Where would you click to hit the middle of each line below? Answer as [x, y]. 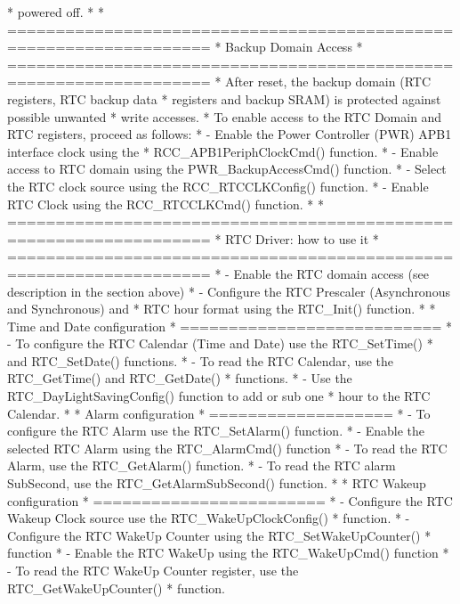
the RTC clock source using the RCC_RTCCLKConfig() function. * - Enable [218, 186]
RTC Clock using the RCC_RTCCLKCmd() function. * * [165, 204]
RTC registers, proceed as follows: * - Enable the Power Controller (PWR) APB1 [230, 134]
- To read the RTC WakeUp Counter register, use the [153, 570]
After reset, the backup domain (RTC [328, 82]
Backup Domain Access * [294, 47]
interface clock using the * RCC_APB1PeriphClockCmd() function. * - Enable [223, 151]
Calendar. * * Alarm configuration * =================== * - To [219, 413]
